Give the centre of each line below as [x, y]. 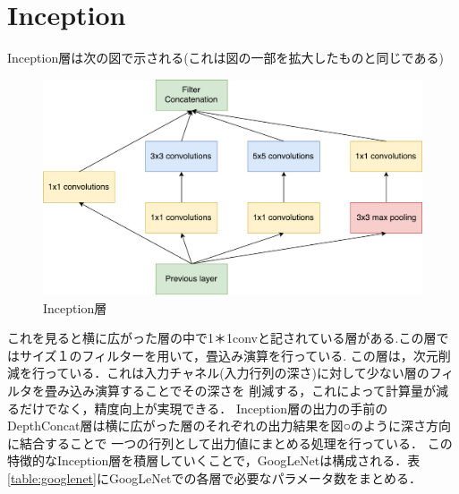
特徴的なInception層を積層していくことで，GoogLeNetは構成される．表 [214, 460]
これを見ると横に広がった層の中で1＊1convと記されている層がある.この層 [222, 338]
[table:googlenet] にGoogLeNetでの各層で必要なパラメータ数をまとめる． [215, 478]
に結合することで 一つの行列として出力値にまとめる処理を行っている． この [230, 443]
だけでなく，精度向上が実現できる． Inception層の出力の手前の [204, 408]
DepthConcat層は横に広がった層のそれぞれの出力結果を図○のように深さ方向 [229, 426]
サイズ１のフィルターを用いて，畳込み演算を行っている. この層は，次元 [229, 355]
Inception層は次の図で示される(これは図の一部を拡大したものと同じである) [225, 58]
